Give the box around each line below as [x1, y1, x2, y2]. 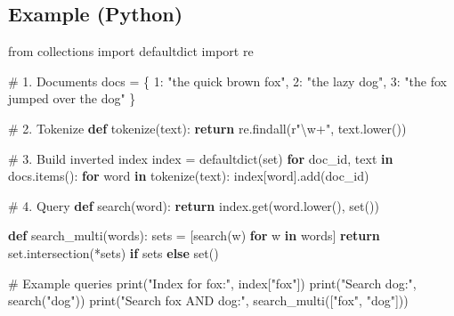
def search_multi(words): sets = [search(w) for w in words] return [8, 226, 380, 245]
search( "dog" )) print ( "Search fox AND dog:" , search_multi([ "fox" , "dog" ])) [8, 291, 409, 310]
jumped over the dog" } [8, 89, 136, 108]
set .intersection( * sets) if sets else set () [8, 243, 219, 262]
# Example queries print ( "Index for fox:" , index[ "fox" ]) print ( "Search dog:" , [8, 273, 417, 292]
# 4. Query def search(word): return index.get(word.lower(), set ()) [8, 196, 379, 215]
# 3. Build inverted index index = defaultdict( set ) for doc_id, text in [8, 149, 393, 167]
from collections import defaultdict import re [8, 42, 254, 61]
